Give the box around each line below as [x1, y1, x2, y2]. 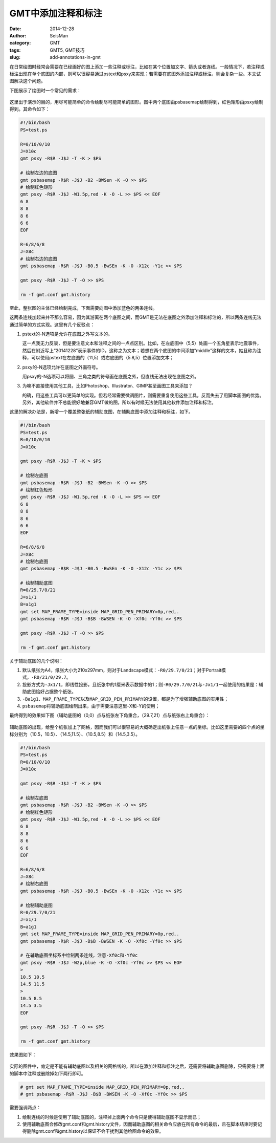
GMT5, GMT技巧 [50, 47, 85, 53]
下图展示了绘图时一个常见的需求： [9, 87, 81, 93]
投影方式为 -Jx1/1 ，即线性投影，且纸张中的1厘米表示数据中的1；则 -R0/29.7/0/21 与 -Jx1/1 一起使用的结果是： [22, 681, 259, 687]
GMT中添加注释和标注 [9, 8, 102, 19]
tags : [9, 47, 21, 53]
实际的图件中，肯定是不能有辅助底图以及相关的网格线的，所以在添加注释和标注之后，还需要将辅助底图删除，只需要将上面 [9, 1063, 265, 1069]
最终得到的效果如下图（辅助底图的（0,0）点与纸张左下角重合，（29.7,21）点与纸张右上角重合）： [9, 712, 210, 719]
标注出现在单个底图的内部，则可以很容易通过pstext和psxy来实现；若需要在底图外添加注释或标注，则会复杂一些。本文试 [9, 71, 261, 77]
